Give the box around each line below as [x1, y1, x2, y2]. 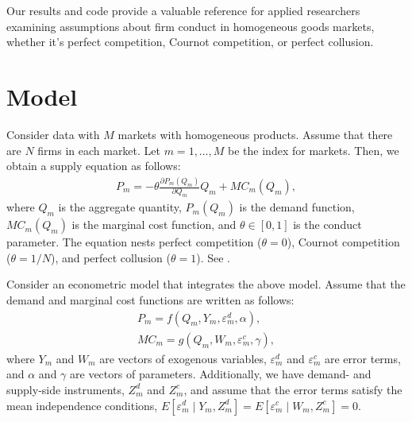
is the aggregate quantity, [58, 199, 182, 215]
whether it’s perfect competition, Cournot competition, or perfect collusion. [6, 33, 374, 50]
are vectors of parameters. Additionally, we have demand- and [70, 366, 372, 382]
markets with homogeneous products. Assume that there [117, 126, 393, 142]
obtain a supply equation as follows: [6, 157, 181, 174]
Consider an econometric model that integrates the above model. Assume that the [6, 276, 406, 292]
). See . [196, 249, 230, 265]
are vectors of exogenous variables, [99, 350, 267, 366]
